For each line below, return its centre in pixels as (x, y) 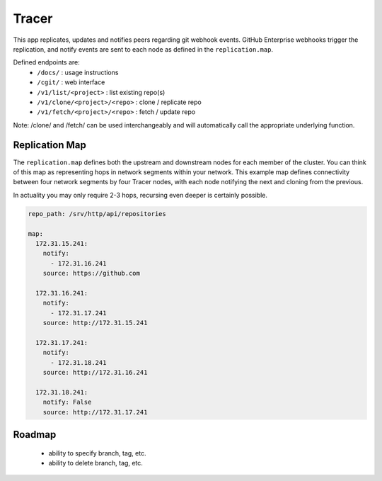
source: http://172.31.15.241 (95, 323)
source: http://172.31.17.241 (95, 412)
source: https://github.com (92, 273)
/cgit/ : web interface (71, 82)
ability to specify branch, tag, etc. (97, 453)
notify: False (67, 402)
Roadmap (35, 435)
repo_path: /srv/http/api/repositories (97, 214)
